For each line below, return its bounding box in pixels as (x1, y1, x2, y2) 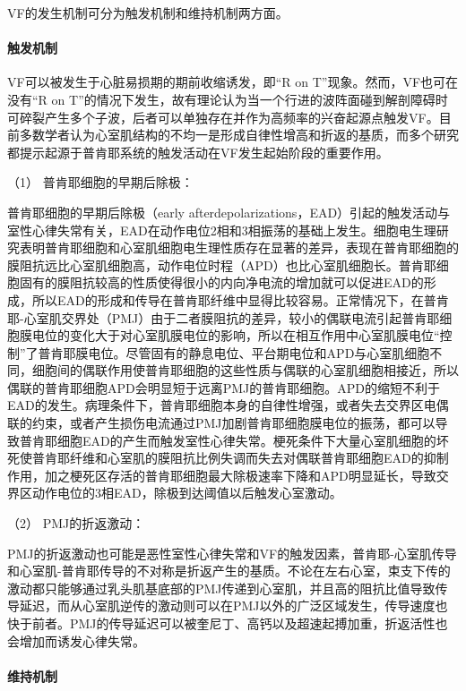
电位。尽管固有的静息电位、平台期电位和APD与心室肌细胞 (88, 343, 430, 362)
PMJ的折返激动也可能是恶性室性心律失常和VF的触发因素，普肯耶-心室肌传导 (7, 543, 457, 562)
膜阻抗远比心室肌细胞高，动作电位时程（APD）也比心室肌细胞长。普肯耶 (7, 255, 436, 274)
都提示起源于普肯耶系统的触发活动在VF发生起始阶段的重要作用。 (7, 142, 389, 161)
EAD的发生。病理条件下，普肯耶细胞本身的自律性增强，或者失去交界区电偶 (7, 396, 449, 414)
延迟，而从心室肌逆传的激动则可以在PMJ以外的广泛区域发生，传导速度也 (19, 596, 448, 615)
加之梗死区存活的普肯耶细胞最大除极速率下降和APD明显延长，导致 (44, 465, 436, 484)
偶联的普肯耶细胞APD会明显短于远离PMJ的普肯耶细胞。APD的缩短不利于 (7, 378, 441, 397)
